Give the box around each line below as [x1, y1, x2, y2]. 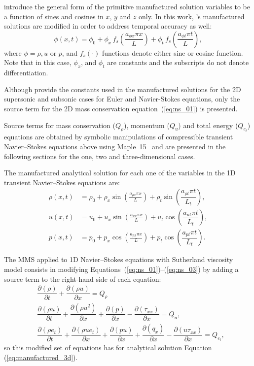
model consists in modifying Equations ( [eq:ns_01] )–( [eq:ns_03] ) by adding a [4, 264, 239, 274]
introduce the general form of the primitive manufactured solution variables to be [4, 1, 250, 11]
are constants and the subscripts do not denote [107, 57, 249, 67]
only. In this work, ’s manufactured [138, 11, 245, 21]
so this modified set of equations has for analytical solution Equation [4, 342, 212, 353]
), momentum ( [123, 120, 170, 130]
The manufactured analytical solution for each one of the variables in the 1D [4, 167, 236, 178]
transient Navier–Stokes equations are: [4, 177, 120, 187]
